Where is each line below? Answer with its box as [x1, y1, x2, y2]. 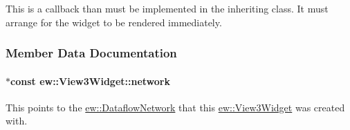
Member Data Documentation [6, 44, 177, 62]
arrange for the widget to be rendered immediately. [6, 15, 222, 29]
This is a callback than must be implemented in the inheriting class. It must [6, 1, 329, 15]
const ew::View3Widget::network [10, 73, 170, 88]
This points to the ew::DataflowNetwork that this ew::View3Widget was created [6, 100, 345, 114]
